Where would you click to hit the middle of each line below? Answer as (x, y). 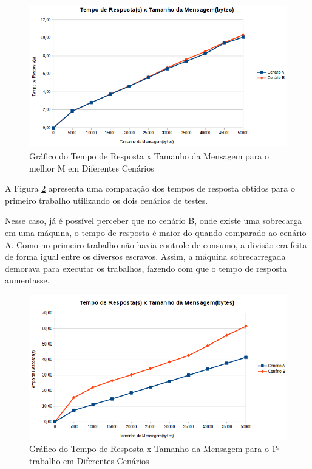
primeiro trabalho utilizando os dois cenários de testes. (107, 200)
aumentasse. (27, 280)
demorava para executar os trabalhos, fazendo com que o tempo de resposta (146, 268)
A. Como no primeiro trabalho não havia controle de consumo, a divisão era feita (156, 244)
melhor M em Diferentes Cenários (92, 168)
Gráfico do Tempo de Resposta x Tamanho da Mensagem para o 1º (154, 449)
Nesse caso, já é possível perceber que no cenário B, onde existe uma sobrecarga (154, 221)
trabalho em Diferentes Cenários (89, 460)
